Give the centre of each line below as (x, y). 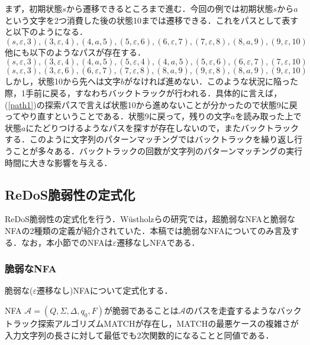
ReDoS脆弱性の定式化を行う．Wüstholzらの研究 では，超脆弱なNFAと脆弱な (150, 219)
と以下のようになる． (46, 32)
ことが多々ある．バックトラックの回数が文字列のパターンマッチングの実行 (158, 150)
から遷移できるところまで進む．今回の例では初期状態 (169, 8)
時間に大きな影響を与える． (59, 162)
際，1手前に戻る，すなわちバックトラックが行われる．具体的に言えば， (143, 92)
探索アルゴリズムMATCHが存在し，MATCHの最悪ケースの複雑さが (168, 323)
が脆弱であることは (141, 310)
